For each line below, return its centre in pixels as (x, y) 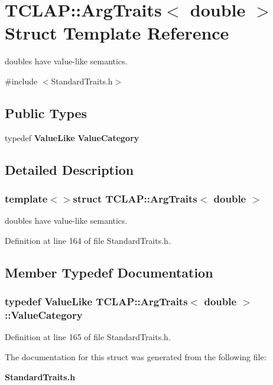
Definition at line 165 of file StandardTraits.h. (88, 337)
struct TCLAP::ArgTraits (135, 198)
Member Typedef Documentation (109, 272)
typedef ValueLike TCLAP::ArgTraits (96, 301)
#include (21, 81)
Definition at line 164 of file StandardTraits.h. (88, 240)
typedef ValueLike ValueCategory (72, 137)
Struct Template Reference (117, 33)
